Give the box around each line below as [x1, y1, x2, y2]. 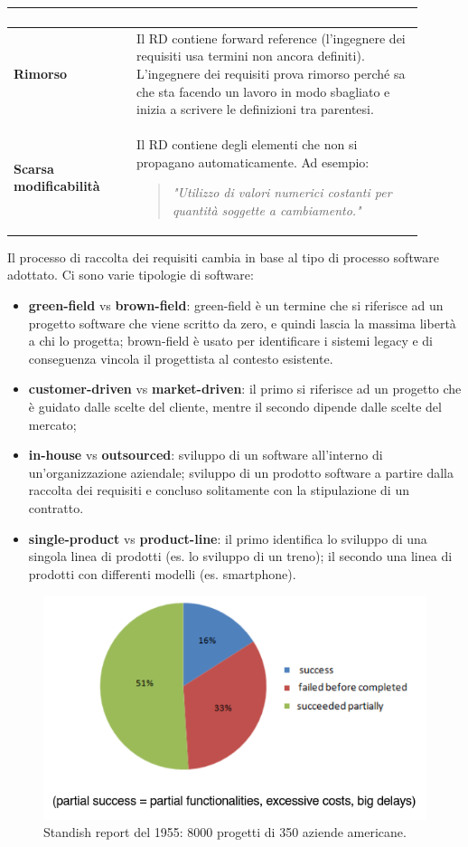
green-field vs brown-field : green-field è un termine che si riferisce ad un [28, 296, 444, 315]
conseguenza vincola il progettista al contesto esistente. [28, 348, 333, 367]
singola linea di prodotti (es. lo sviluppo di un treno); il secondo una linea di [28, 547, 453, 566]
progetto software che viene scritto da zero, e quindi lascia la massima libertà [28, 313, 456, 332]
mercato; [28, 414, 77, 433]
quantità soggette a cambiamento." [172, 200, 361, 219]
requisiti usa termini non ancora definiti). [136, 46, 365, 65]
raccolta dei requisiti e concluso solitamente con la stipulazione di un [28, 481, 409, 500]
